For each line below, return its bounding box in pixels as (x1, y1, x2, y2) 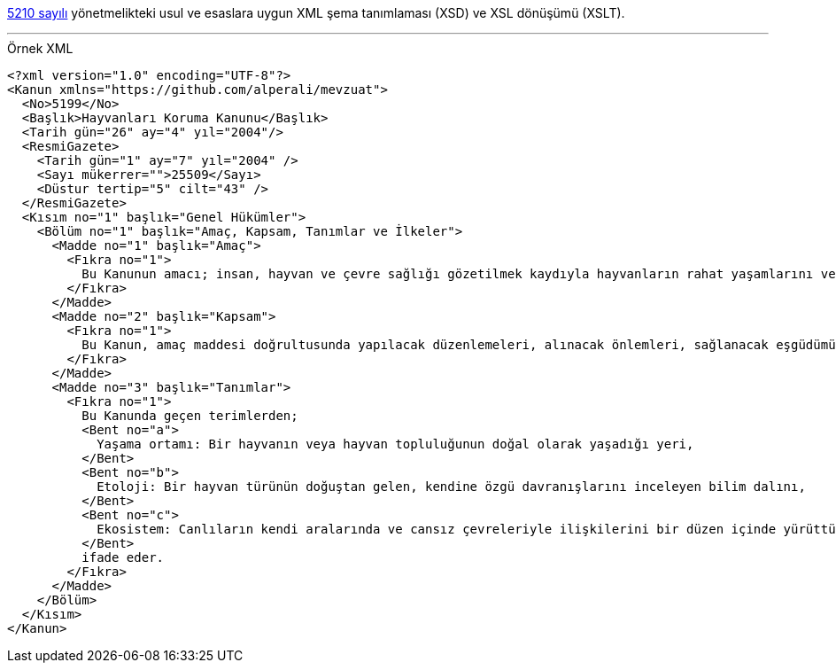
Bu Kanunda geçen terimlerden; (81, 409, 298, 423)
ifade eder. (81, 550, 165, 565)
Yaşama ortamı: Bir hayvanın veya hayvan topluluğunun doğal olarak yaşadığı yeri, (97, 437, 694, 451)
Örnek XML (7, 41, 74, 56)
